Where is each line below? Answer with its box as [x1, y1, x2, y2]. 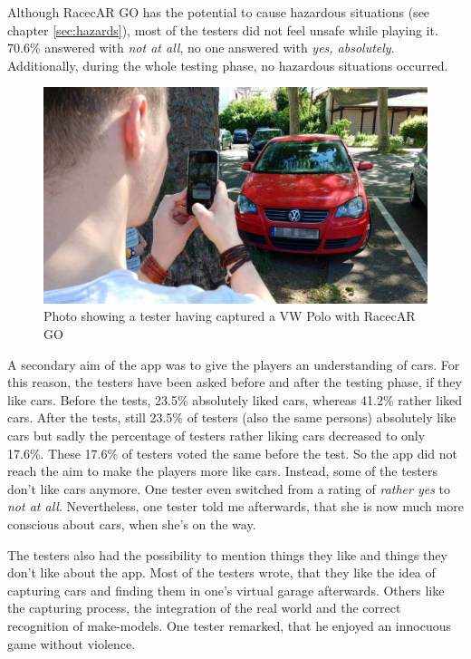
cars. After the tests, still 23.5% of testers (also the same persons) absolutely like [7, 408, 457, 427]
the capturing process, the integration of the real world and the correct [7, 598, 401, 617]
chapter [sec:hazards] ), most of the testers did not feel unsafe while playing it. [7, 20, 438, 39]
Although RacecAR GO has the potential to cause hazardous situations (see [7, 3, 430, 21]
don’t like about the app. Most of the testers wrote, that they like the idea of [7, 563, 436, 582]
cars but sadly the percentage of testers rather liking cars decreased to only [7, 426, 426, 445]
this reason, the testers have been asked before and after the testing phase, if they [7, 373, 462, 392]
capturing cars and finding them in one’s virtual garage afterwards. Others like [7, 580, 445, 599]
